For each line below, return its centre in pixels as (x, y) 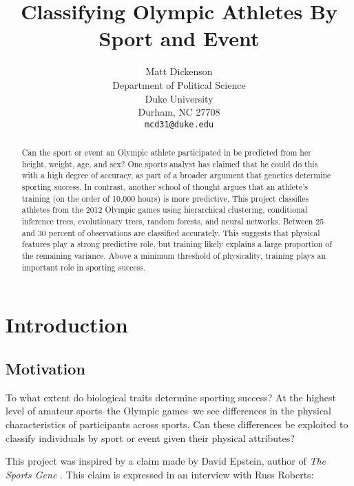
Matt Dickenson (179, 71)
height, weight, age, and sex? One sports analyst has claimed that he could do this (170, 163)
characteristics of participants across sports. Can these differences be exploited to (177, 424)
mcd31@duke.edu (179, 124)
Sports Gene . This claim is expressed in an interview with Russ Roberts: (160, 474)
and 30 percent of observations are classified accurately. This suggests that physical (171, 232)
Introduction (67, 325)
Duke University (179, 98)
